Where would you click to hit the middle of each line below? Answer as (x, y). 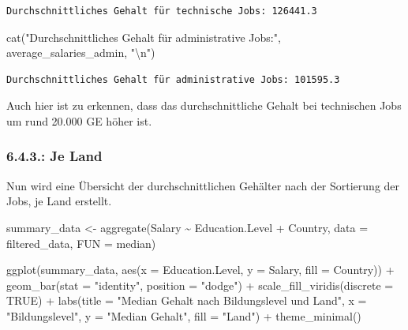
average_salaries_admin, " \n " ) (81, 52)
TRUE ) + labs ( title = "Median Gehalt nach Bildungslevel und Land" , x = (187, 300)
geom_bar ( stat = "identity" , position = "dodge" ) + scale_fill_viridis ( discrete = (200, 285)
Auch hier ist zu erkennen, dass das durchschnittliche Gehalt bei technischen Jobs (204, 105)
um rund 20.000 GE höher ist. (79, 120)
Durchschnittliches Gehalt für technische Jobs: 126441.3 (162, 11)
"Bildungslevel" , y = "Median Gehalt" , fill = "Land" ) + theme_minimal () (184, 315)
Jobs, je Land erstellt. (59, 201)
